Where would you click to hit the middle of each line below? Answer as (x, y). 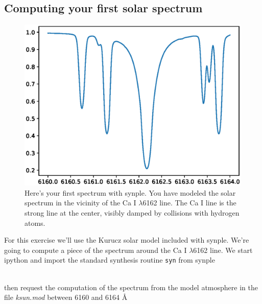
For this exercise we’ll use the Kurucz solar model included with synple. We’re (127, 240)
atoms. (35, 223)
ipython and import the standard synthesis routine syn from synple (110, 260)
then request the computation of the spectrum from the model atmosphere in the (131, 287)
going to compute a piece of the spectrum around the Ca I (96, 250)
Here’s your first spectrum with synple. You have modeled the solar (130, 192)
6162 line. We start (223, 250)
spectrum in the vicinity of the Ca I (80, 203)
